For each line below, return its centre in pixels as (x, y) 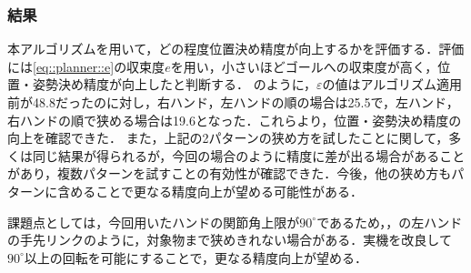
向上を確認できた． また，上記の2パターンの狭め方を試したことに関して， (228, 138)
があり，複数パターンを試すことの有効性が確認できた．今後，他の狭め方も (230, 173)
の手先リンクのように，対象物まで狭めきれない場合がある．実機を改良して (230, 240)
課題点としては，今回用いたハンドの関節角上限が (154, 222)
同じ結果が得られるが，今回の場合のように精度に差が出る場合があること (249, 155)
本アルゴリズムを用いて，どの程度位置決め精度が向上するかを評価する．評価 (236, 49)
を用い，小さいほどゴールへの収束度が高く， (304, 66)
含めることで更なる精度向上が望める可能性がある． (207, 191)
